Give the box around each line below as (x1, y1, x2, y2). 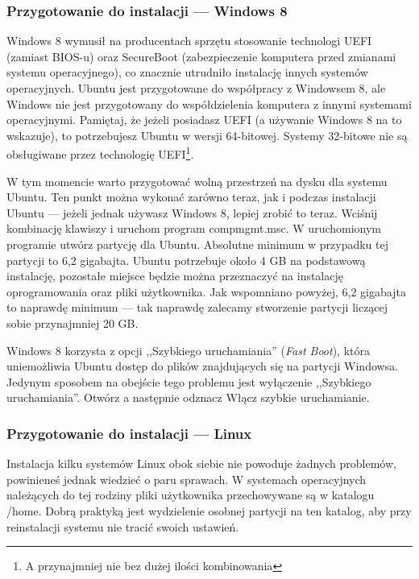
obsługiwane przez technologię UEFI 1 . (6, 143, 194, 163)
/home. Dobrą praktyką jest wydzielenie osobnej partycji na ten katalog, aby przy (6, 502, 412, 519)
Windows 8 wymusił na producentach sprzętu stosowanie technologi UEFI (6, 32, 372, 49)
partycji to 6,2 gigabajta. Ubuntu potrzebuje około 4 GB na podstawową (6, 251, 366, 268)
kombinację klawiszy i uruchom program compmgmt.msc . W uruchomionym (6, 220, 382, 237)
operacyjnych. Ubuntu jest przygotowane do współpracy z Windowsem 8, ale (6, 80, 386, 96)
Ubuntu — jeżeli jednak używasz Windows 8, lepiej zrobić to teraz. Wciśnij (6, 204, 378, 221)
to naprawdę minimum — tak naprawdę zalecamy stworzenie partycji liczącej (6, 299, 388, 316)
